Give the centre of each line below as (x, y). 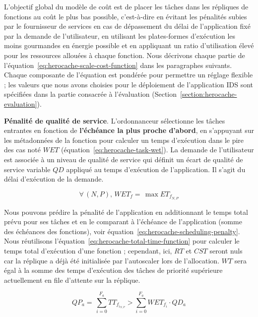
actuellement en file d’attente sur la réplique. (72, 280)
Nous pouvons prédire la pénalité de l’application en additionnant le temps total (126, 212)
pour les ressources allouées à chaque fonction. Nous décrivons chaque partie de (125, 55)
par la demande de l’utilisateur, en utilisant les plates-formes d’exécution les (120, 35)
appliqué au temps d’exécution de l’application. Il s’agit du (156, 169)
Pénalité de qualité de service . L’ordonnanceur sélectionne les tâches (115, 120)
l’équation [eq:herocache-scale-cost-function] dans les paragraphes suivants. (118, 65)
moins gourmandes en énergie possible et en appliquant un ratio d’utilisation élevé (129, 45)
